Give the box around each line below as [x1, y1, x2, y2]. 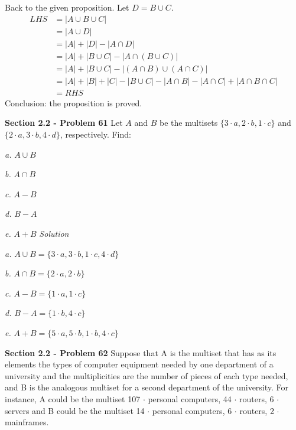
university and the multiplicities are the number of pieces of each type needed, [5, 369, 288, 382]
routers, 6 [239, 392, 274, 405]
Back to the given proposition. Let [5, 1, 129, 13]
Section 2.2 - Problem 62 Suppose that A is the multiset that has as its [5, 346, 277, 359]
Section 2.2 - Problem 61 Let [5, 116, 123, 129]
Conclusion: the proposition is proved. [5, 96, 142, 109]
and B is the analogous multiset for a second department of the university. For [5, 381, 289, 393]
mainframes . [5, 416, 49, 428]
